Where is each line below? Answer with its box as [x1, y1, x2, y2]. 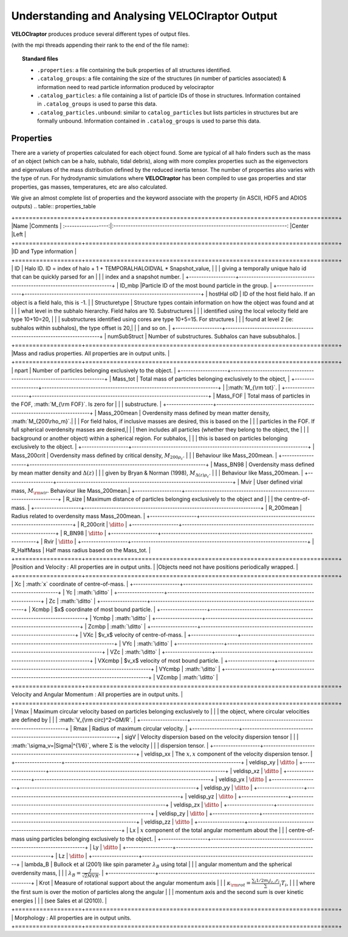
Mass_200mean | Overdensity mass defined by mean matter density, [97, 409, 270, 416]
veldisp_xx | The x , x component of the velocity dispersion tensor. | [144, 750, 313, 757]
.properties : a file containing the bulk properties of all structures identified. [37, 66, 231, 73]
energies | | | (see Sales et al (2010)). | [11, 897, 107, 904]
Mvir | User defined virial [241, 478, 303, 485]
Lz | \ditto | [58, 852, 87, 859]
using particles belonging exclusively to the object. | [26, 835, 157, 842]
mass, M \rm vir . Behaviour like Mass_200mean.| [11, 487, 131, 496]
